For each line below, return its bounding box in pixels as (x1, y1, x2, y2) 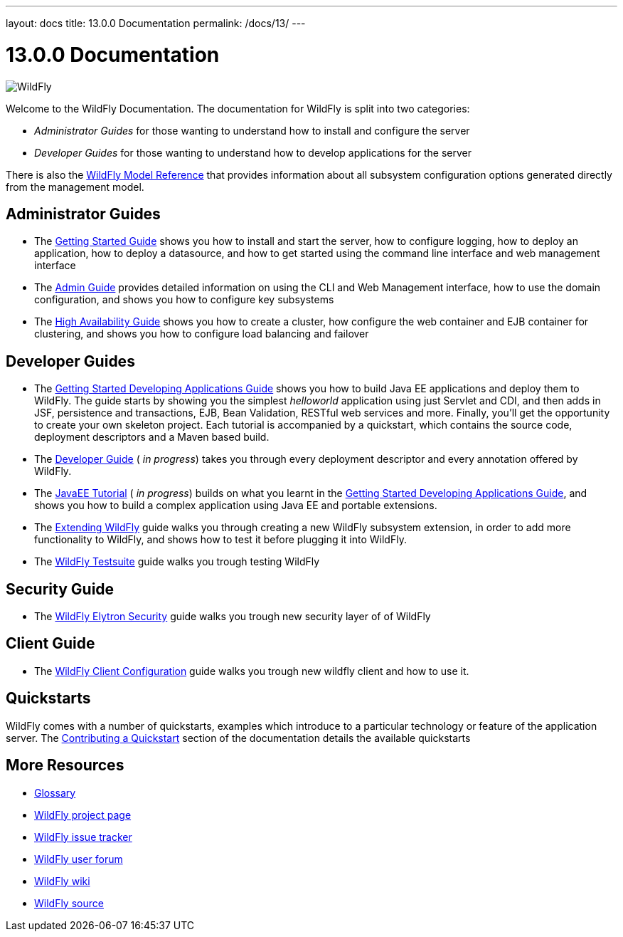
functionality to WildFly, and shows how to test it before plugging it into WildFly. (34, 533, 407, 546)
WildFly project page (34, 808, 132, 821)
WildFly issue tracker (34, 830, 132, 843)
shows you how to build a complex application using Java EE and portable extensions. (34, 499, 437, 512)
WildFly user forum (34, 852, 123, 865)
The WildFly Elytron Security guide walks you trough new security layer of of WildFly (34, 610, 431, 623)
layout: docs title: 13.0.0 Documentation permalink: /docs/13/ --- (6, 17, 306, 29)
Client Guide (6, 634, 95, 653)
